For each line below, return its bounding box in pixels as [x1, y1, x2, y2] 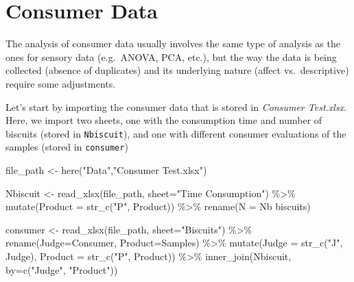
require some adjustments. [5, 76, 116, 90]
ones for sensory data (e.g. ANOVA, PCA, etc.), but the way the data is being [5, 49, 337, 64]
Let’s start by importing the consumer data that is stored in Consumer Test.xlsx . [5, 99, 347, 114]
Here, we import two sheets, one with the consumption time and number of [5, 113, 322, 127]
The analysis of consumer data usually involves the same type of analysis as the [5, 36, 340, 51]
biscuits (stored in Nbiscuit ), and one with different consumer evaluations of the [5, 126, 346, 140]
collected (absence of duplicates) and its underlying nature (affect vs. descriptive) [5, 63, 349, 77]
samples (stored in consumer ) [5, 140, 128, 154]
